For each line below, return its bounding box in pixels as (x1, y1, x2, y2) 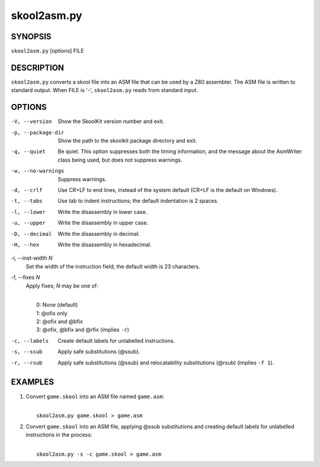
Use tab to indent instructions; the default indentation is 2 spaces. (57, 197, 219, 204)
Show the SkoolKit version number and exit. (57, 118, 165, 125)
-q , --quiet (11, 149, 46, 155)
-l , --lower (11, 209, 46, 215)
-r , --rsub (11, 359, 43, 366)
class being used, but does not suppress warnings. (57, 156, 183, 163)
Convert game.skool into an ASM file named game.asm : (25, 393, 165, 400)
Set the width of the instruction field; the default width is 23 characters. (25, 263, 200, 270)
